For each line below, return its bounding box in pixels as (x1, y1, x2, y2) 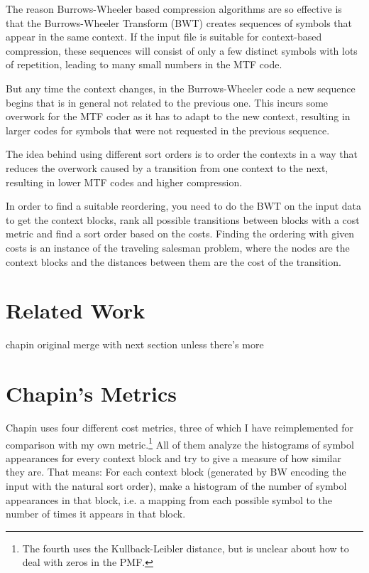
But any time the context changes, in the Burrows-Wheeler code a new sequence (6, 80, 356, 95)
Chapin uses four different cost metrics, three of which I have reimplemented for (6, 419, 354, 434)
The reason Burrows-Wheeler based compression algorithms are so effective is (6, 1, 342, 16)
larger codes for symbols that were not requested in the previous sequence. (6, 122, 330, 137)
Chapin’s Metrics (6, 379, 177, 407)
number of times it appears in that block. (6, 506, 186, 521)
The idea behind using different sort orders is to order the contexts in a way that (6, 146, 358, 161)
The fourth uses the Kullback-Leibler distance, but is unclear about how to (22, 540, 349, 555)
